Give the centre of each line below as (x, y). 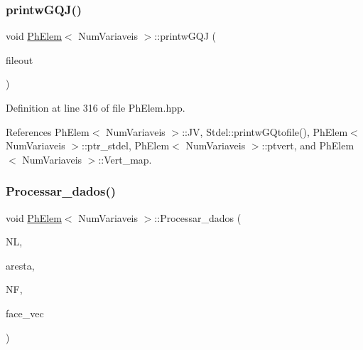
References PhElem (48, 131)
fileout (20, 59)
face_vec (25, 313)
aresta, (20, 265)
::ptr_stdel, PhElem (126, 145)
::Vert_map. (125, 159)
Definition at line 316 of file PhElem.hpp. (96, 107)
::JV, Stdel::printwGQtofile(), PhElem (265, 131)
